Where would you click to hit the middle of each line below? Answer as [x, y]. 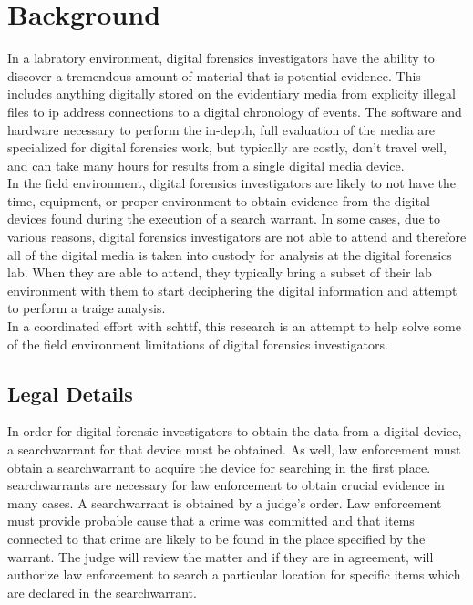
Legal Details [70, 393]
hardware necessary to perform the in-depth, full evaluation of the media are [221, 129]
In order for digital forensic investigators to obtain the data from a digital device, [235, 431]
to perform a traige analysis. [87, 308]
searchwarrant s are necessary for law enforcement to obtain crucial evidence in [226, 485]
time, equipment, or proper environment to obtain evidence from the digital [219, 200]
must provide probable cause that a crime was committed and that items [211, 521]
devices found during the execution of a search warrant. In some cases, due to [224, 219]
